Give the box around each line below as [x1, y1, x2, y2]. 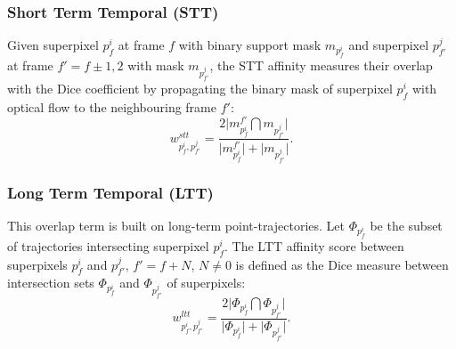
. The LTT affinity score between [224, 236, 404, 255]
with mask [127, 56, 184, 75]
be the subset [370, 215, 443, 234]
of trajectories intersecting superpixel [7, 236, 209, 255]
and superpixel [348, 36, 429, 54]
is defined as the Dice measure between [235, 255, 449, 273]
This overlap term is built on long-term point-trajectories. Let [7, 215, 346, 234]
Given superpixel [7, 36, 99, 54]
